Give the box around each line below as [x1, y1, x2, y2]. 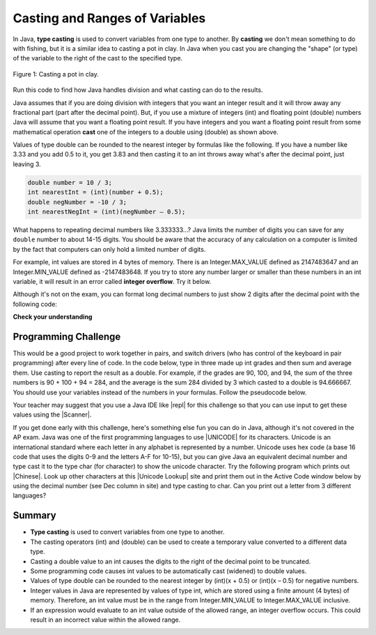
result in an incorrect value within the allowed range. [30, 616, 181, 624]
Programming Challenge [13, 330, 121, 342]
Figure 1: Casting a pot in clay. [13, 70, 99, 78]
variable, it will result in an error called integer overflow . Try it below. [13, 277, 212, 285]
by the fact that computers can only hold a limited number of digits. [13, 245, 206, 253]
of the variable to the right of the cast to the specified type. [13, 54, 183, 63]
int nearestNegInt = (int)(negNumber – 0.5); [27, 208, 186, 216]
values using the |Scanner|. [13, 410, 92, 419]
